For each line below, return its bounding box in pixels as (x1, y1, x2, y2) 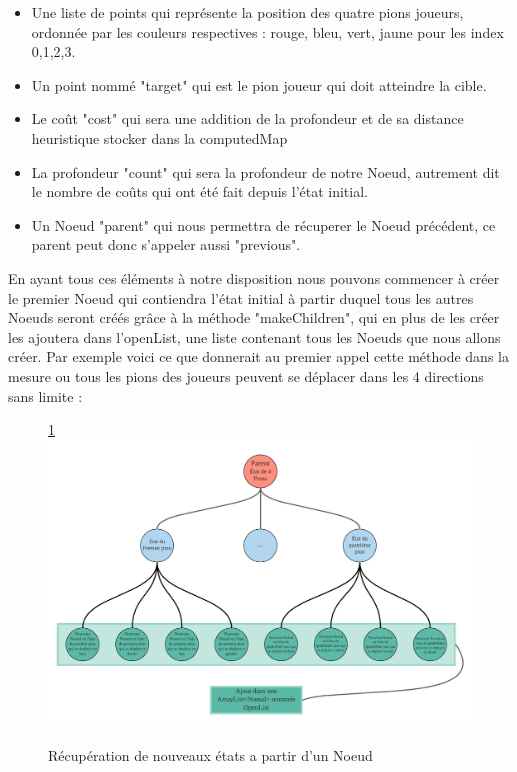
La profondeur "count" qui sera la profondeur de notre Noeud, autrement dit (31, 161, 500, 182)
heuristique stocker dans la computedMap (31, 127, 288, 148)
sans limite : (8, 385, 83, 406)
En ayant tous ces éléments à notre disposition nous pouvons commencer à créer (8, 267, 500, 288)
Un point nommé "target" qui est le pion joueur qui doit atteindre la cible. (31, 74, 487, 95)
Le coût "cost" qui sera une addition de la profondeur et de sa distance (31, 108, 464, 129)
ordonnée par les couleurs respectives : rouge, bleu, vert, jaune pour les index (31, 21, 504, 42)
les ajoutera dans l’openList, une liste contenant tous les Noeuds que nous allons (8, 326, 501, 347)
